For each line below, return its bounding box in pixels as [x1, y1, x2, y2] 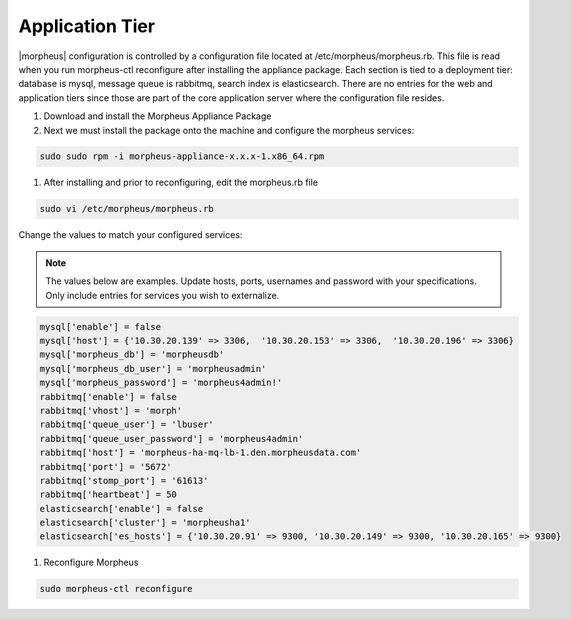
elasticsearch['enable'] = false [39, 503, 204, 514]
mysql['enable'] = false [39, 321, 162, 332]
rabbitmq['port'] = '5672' [39, 461, 172, 472]
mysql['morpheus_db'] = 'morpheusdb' [39, 349, 225, 360]
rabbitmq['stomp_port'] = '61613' [39, 475, 209, 486]
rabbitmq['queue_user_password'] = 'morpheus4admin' [39, 433, 304, 444]
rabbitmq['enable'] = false [39, 391, 177, 402]
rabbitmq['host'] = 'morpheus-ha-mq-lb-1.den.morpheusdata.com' [39, 447, 362, 459]
